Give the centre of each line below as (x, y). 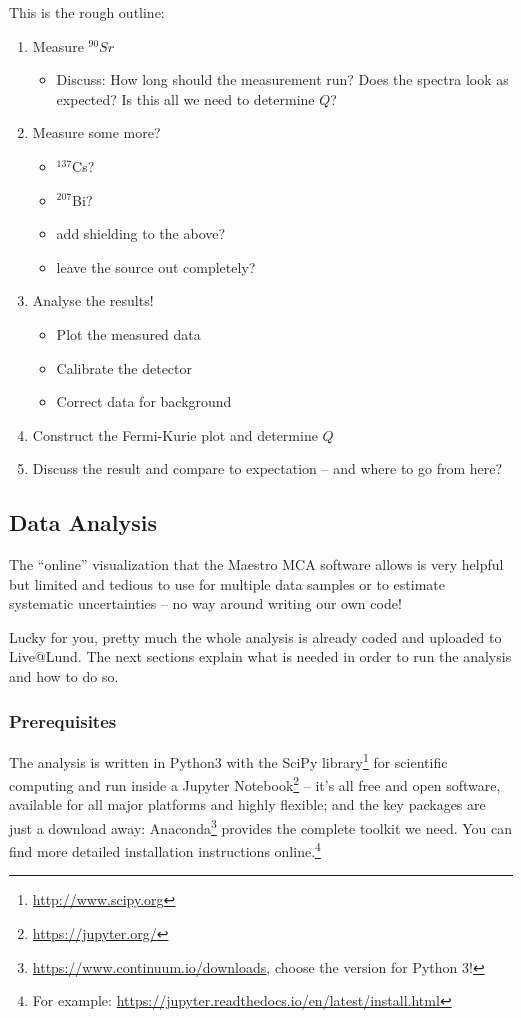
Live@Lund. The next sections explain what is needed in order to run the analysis (260, 656)
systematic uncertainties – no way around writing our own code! (205, 603)
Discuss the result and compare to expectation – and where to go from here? (267, 468)
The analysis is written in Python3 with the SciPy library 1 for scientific (228, 760)
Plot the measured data (128, 333)
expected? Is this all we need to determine (185, 98)
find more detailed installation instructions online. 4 (165, 849)
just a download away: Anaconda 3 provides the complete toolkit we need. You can (261, 826)
